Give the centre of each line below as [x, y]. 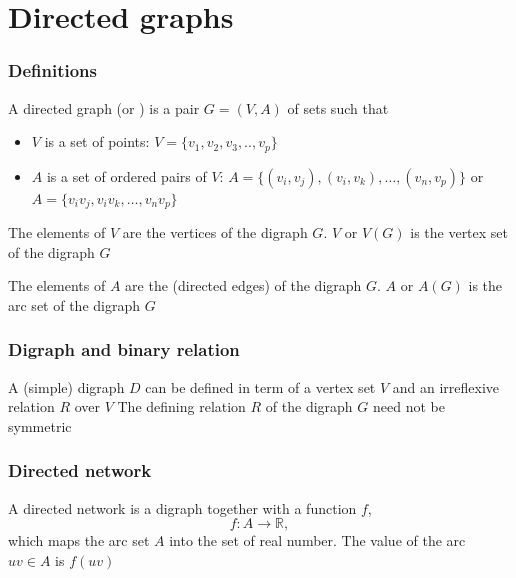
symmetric [40, 425]
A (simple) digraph [66, 386]
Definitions [52, 70]
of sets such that [338, 107]
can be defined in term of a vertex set [260, 386]
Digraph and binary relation [124, 349]
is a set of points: [97, 141]
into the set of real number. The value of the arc [317, 540]
